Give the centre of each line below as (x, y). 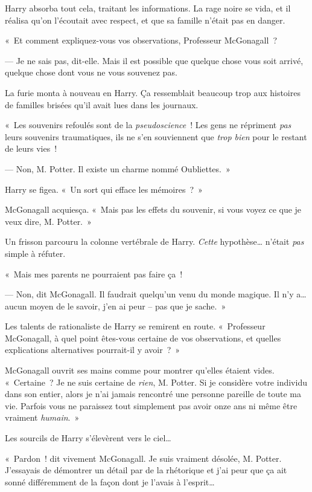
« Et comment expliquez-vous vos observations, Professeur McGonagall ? (141, 40)
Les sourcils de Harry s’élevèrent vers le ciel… (88, 438)
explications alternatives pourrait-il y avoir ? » (93, 350)
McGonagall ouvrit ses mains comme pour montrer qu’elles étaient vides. (140, 370)
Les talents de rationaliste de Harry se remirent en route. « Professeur (135, 326)
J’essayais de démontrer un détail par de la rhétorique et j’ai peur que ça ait (146, 470)
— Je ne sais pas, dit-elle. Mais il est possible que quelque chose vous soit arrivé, (154, 60)
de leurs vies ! (31, 148)
